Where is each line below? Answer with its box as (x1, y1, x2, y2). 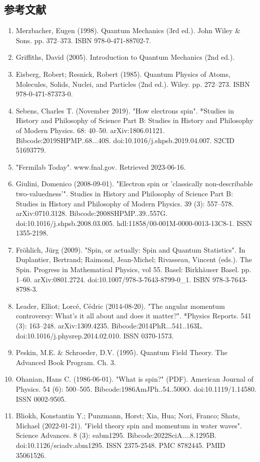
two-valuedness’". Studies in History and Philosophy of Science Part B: (16, 188, 233, 198)
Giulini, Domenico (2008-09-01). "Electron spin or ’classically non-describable (16, 178, 253, 189)
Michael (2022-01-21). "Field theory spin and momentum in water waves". (16, 420, 242, 430)
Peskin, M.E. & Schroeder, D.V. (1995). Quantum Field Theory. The (16, 347, 227, 358)
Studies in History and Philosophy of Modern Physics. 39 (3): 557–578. (16, 198, 234, 208)
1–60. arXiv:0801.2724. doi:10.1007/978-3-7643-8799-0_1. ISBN (16, 274, 210, 284)
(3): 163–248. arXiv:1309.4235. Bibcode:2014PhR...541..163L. (16, 320, 203, 331)
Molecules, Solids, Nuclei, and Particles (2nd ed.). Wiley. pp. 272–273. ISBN (16, 78, 250, 89)
